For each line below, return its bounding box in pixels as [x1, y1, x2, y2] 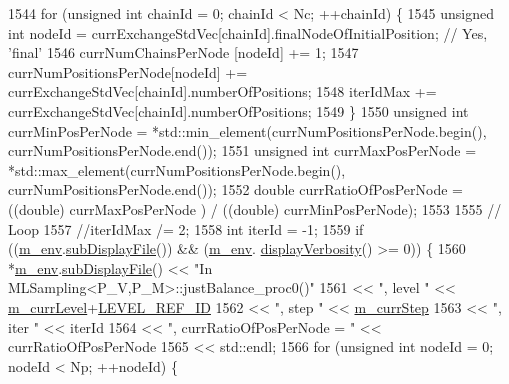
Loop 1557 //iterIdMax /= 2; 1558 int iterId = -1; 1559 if [8, 218, 364, 239]
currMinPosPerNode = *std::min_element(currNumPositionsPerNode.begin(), [8, 120, 487, 141]
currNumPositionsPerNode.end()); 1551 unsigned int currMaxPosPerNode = [8, 140, 477, 161]
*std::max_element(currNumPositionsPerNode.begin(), [8, 159, 346, 180]
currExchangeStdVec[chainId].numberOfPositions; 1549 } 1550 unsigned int [8, 100, 469, 121]
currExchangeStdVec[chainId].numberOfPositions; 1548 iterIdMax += [8, 81, 437, 102]
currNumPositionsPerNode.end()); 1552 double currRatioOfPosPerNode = [8, 179, 463, 200]
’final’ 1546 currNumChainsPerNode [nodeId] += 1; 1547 [8, 42, 359, 63]
